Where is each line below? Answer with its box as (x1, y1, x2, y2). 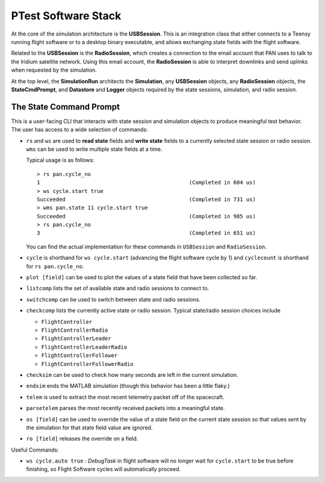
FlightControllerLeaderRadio (41, 344, 128, 350)
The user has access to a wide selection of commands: (11, 126, 148, 133)
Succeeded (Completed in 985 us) (37, 213, 256, 219)
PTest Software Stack (11, 9, 122, 22)
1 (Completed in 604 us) (37, 179, 256, 186)
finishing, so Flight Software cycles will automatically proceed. (26, 466, 181, 473)
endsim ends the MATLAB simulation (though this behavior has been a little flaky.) (26, 382, 230, 390)
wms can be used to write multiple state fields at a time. (26, 145, 162, 153)
